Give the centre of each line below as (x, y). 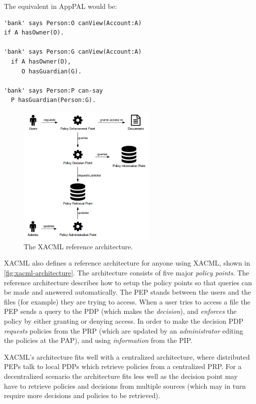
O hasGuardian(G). (52, 71)
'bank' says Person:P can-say (54, 90)
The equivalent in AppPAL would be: (61, 6)
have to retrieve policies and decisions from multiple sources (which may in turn (125, 386)
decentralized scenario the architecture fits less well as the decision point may (121, 376)
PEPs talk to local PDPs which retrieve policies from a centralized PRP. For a (123, 366)
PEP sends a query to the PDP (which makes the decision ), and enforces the (120, 311)
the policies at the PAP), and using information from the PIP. (98, 340)
